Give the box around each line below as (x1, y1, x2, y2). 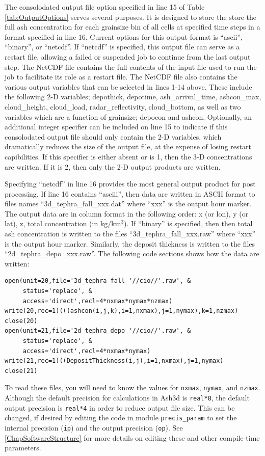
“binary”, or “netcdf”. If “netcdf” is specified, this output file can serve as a (5, 41, 240, 52)
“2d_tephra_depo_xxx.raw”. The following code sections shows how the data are (5, 248, 259, 259)
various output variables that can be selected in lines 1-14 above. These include (5, 81, 252, 92)
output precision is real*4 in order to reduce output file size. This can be (5, 402, 235, 413)
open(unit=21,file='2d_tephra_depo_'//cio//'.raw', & (5, 327, 191, 335)
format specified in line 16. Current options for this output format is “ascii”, (5, 31, 243, 42)
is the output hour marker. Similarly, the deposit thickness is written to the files (5, 238, 255, 249)
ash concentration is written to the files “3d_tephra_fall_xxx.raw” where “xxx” (5, 228, 255, 239)
